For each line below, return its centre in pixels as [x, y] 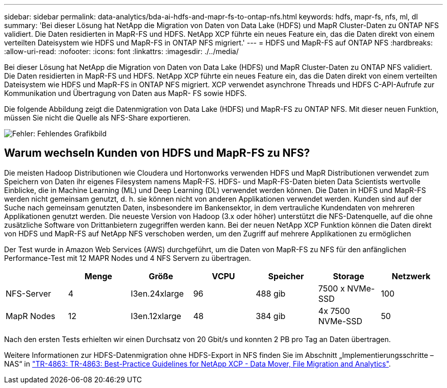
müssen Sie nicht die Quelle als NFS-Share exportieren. [97, 118]
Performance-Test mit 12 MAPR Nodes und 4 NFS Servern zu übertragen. [128, 258]
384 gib [271, 316]
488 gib [271, 293]
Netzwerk [411, 276]
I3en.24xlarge [157, 293]
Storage [349, 276]
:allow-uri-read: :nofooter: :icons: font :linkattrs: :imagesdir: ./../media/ [121, 51]
